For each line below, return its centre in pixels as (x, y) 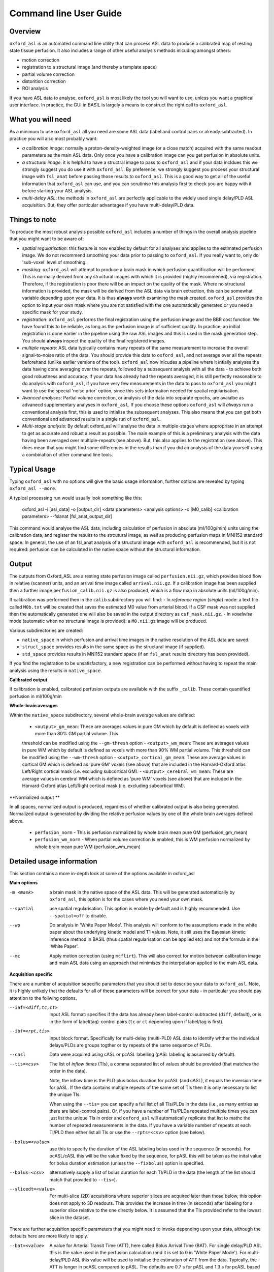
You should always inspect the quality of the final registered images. (94, 340)
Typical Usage (32, 469)
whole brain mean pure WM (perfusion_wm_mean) (88, 847)
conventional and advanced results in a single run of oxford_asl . (91, 419)
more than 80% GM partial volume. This (77, 734)
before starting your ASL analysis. (58, 191)
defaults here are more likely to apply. (49, 1236)
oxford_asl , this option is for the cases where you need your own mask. (127, 899)
